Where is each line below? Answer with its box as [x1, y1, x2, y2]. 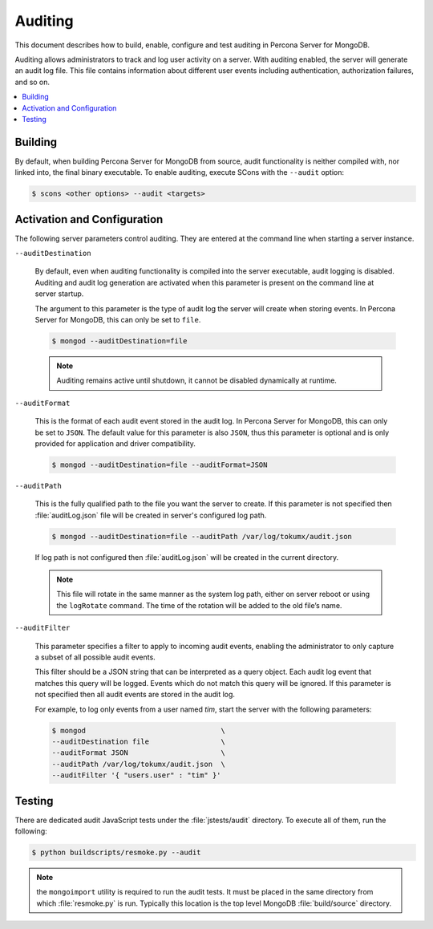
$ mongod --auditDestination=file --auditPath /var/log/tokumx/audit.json [51, 532, 353, 541]
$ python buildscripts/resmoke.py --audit [31, 847, 201, 857]
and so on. [14, 77, 51, 87]
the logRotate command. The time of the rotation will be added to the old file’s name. [56, 600, 342, 610]
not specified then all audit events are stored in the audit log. [34, 690, 236, 700]
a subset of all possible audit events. [34, 652, 156, 662]
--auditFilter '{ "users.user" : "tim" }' [51, 771, 221, 780]
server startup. [34, 289, 84, 298]
